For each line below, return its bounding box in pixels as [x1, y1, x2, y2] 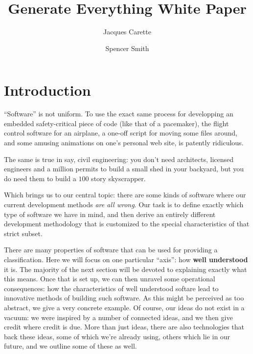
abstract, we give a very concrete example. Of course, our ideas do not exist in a [4, 302, 245, 312]
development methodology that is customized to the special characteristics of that [4, 218, 250, 229]
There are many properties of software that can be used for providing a [4, 245, 218, 255]
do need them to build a [4, 173, 76, 183]
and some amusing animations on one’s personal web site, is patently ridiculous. [4, 137, 244, 148]
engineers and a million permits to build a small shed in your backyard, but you [4, 163, 244, 174]
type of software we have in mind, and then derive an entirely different [4, 209, 216, 219]
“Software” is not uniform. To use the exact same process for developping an [4, 109, 233, 119]
